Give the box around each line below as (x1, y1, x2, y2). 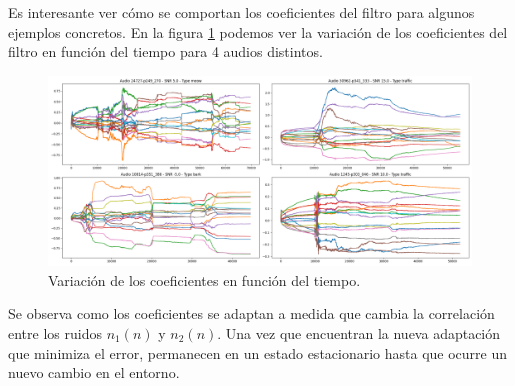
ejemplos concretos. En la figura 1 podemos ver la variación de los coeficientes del (8, 21, 508, 42)
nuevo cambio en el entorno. (8, 362, 180, 383)
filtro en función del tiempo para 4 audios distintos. (8, 41, 323, 62)
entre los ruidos (8, 323, 102, 344)
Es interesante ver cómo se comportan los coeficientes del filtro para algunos (8, 2, 475, 22)
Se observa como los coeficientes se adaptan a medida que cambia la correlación (8, 303, 495, 324)
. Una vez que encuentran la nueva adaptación (217, 323, 501, 344)
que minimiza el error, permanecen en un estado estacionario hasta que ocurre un (8, 342, 508, 363)
